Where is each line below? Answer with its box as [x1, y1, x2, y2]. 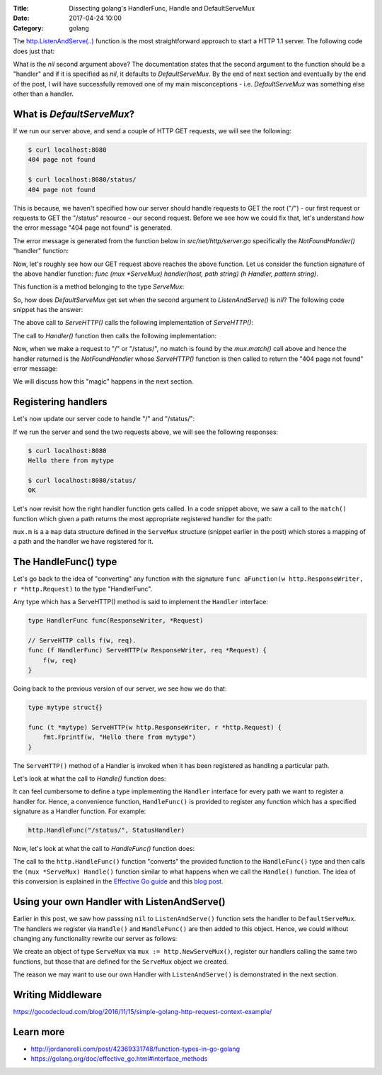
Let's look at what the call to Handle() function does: [13, 774, 166, 783]
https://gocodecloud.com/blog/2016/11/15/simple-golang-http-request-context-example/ [13, 1008, 272, 1016]
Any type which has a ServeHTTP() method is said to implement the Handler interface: [13, 598, 269, 606]
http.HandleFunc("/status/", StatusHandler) [28, 826, 185, 835]
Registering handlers [13, 396, 108, 408]
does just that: [13, 47, 55, 55]
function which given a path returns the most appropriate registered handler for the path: [13, 514, 272, 523]
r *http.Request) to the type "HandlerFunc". [13, 584, 153, 593]
